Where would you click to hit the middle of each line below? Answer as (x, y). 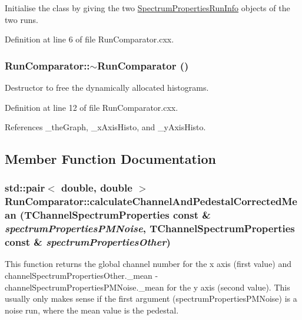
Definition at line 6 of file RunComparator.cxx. (89, 39)
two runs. (21, 19)
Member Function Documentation (111, 159)
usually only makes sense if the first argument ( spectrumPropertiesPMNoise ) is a (151, 298)
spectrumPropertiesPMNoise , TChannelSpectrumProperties (150, 228)
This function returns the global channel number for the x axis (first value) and (148, 264)
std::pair (25, 188)
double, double (97, 188)
